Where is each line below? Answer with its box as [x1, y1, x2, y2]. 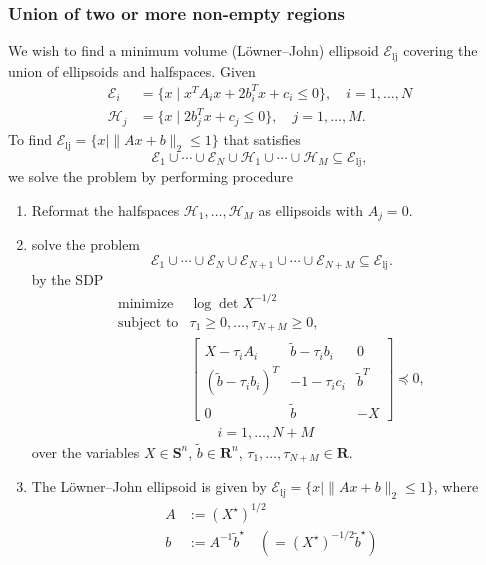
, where [433, 476, 479, 497]
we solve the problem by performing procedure [8, 166, 293, 187]
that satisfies [223, 129, 301, 150]
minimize [118, 296, 174, 311]
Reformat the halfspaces [31, 199, 180, 220]
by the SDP [31, 269, 104, 290]
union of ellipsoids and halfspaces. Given [8, 60, 256, 81]
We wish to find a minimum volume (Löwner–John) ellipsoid [8, 40, 379, 61]
